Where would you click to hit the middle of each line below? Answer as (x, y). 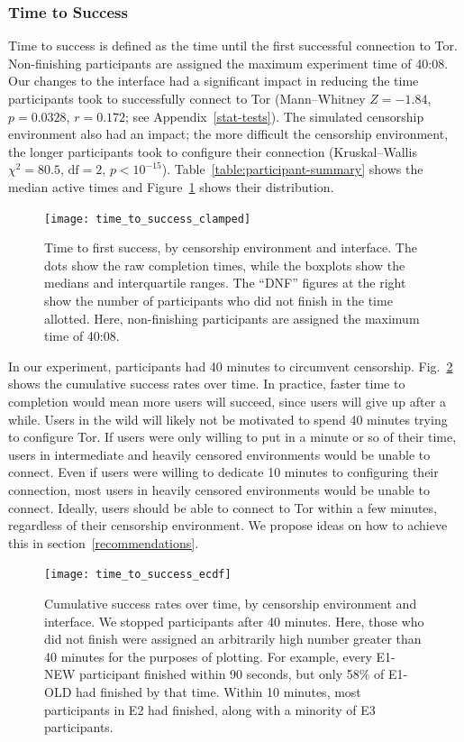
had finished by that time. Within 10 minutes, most (218, 691)
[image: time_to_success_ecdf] (138, 575)
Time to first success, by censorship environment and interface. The (231, 247)
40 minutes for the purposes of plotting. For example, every (208, 656)
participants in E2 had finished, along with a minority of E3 (210, 709)
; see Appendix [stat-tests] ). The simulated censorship (275, 116)
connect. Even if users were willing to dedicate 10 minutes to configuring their (223, 472)
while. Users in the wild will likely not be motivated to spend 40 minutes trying (228, 419)
